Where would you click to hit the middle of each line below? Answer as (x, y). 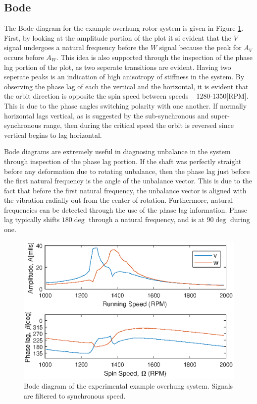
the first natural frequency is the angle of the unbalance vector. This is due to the (128, 181)
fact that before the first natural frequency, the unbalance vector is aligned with (125, 190)
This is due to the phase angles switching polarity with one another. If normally (126, 105)
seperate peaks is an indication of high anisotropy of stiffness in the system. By (124, 77)
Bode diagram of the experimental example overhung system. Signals (128, 386)
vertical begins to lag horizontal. (53, 135)
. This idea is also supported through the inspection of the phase (154, 57)
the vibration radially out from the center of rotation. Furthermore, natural (119, 200)
